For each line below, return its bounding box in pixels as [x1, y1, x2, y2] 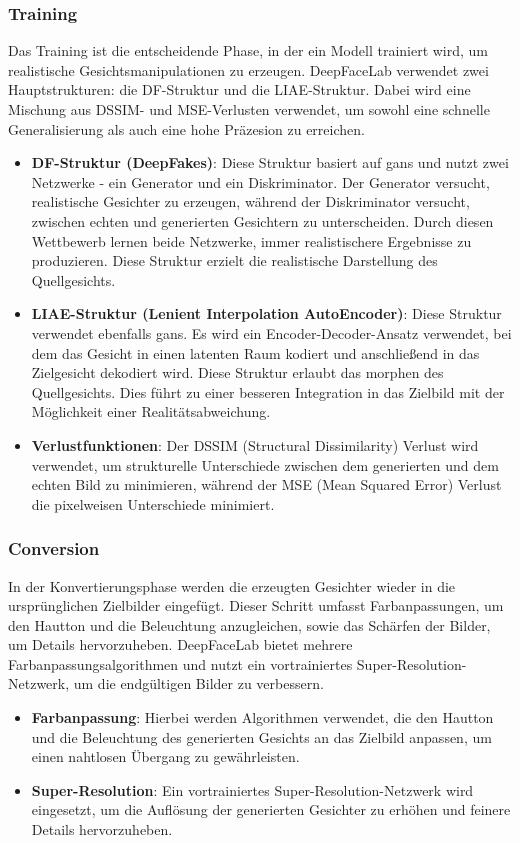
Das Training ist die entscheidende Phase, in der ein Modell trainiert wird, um [8, 40, 489, 61]
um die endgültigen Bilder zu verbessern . [73, 673, 324, 694]
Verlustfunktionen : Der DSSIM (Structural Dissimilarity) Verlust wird [31, 434, 479, 455]
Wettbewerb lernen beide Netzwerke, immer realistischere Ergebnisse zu [31, 230, 472, 251]
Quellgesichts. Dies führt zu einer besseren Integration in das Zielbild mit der [31, 381, 505, 402]
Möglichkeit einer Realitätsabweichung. [31, 401, 271, 422]
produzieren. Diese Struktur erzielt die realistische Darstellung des [31, 250, 438, 271]
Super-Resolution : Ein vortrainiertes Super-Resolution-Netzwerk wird [31, 779, 474, 800]
